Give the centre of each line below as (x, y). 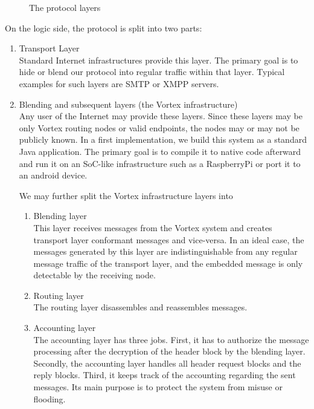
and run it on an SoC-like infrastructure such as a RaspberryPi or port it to (160, 163)
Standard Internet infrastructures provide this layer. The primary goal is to (159, 60)
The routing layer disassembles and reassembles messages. (140, 307)
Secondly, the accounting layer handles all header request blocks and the (167, 363)
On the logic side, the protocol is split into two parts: (104, 28)
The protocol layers (65, 7)
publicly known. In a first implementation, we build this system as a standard (163, 139)
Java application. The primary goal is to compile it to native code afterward (160, 151)
